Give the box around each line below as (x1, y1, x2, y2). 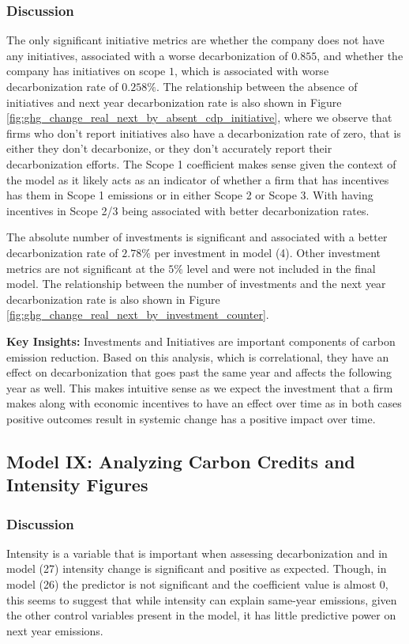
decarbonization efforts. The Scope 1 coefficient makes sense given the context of (6, 155, 396, 172)
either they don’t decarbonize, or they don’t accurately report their (6, 140, 332, 157)
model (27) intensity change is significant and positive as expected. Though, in (6, 560, 387, 577)
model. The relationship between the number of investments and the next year (6, 275, 386, 292)
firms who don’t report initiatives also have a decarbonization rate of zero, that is (6, 124, 401, 141)
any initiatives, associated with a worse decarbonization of (6, 47, 288, 63)
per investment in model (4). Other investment (154, 244, 381, 260)
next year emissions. (6, 622, 103, 638)
